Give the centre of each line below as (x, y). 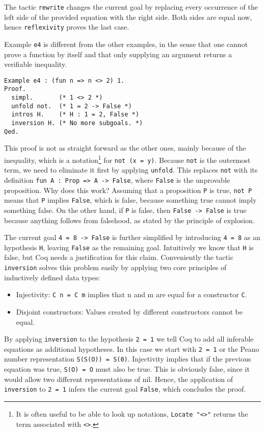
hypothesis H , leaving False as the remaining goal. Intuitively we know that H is (129, 247)
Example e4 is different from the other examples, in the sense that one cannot (126, 44)
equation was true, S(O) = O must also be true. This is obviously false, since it (127, 369)
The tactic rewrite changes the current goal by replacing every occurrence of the (131, 7)
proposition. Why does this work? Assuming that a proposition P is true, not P (128, 190)
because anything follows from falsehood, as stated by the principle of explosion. (129, 220)
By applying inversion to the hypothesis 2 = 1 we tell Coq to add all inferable (129, 339)
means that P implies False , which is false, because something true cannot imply (130, 200)
